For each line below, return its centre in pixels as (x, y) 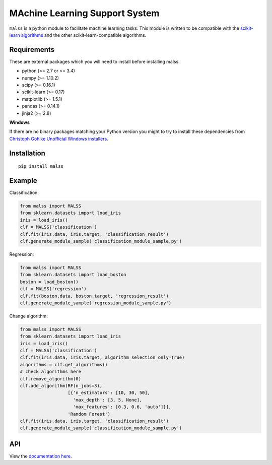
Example (23, 181)
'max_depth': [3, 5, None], (108, 400)
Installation (27, 153)
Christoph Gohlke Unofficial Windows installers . (59, 139)
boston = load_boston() (49, 282)
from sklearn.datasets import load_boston (73, 275)
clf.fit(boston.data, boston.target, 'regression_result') (94, 296)
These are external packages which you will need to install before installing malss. (94, 61)
